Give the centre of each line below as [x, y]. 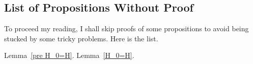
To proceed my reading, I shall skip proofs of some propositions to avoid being [126, 28]
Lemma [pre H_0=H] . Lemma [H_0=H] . [69, 55]
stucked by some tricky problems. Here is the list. [81, 38]
